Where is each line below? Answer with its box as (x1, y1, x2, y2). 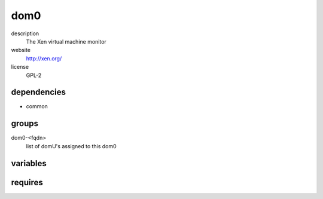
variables (11, 158, 47, 169)
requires (11, 177, 43, 188)
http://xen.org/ (26, 54, 62, 62)
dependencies (11, 87, 66, 97)
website (11, 47, 31, 54)
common (26, 103, 48, 110)
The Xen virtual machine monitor (26, 38, 107, 45)
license (11, 63, 29, 71)
